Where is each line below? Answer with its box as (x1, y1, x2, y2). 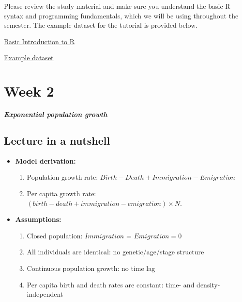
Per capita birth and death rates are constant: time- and (27, 279, 195, 289)
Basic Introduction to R (4, 36, 75, 46)
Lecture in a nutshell (4, 133, 110, 148)
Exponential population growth (4, 109, 107, 119)
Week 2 (4, 81, 54, 101)
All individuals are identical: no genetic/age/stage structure (27, 247, 204, 257)
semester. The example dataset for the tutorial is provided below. (4, 20, 198, 30)
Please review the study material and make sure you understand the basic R (4, 1, 230, 11)
